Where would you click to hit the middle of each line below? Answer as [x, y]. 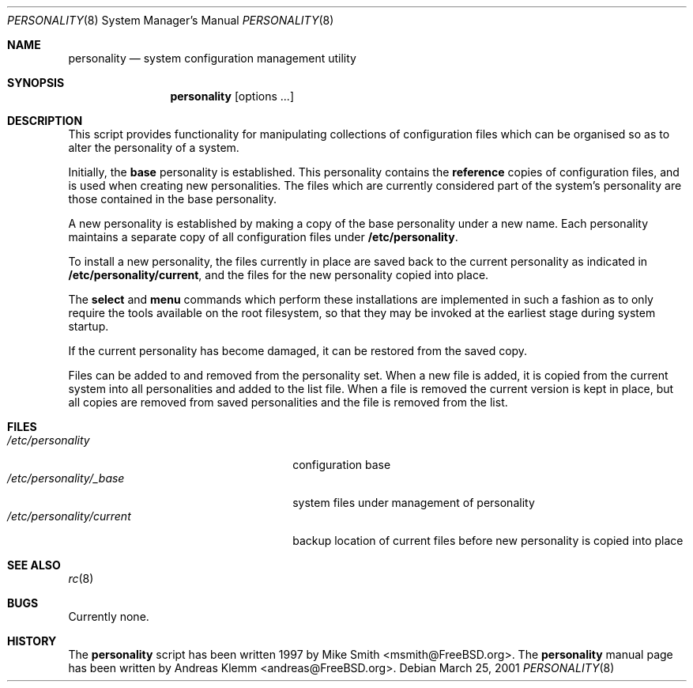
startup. [89, 326]
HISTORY [32, 641]
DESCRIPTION [45, 121]
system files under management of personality [414, 503]
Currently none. [109, 616]
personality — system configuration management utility [212, 58]
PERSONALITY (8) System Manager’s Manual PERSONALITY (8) [171, 20]
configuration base [342, 465]
